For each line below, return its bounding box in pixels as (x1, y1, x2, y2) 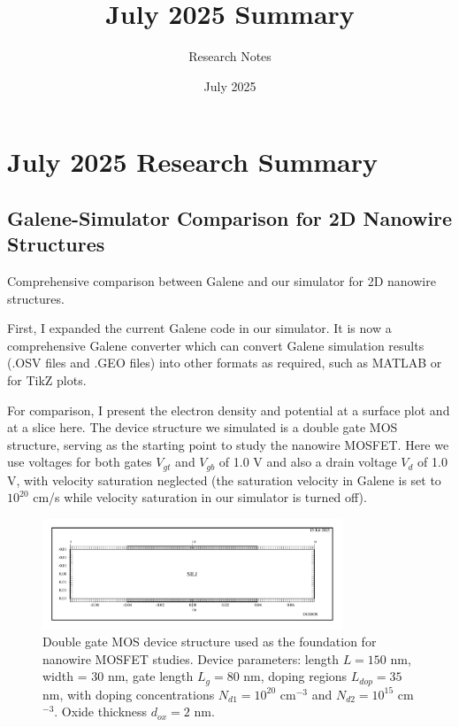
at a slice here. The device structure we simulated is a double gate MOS (7, 418, 398, 437)
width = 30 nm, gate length (42, 667, 194, 685)
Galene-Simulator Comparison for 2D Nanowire (7, 204, 453, 231)
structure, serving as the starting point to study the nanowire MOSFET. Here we (7, 435, 449, 453)
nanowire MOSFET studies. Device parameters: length (42, 649, 339, 668)
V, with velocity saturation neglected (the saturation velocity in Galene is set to (7, 470, 441, 489)
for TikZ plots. (7, 371, 87, 390)
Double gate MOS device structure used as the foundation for (42, 632, 377, 651)
